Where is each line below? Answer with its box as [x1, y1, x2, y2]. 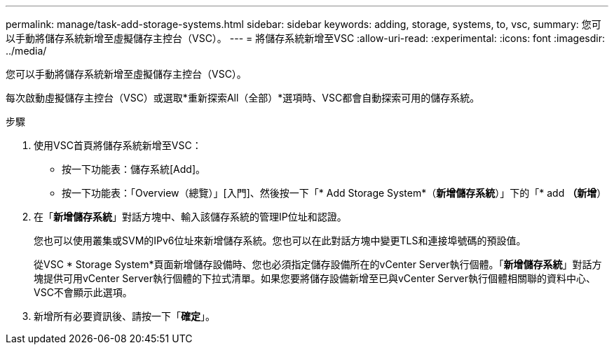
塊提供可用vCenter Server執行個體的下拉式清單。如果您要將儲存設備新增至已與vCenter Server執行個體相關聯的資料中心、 [34, 272, 596, 284]
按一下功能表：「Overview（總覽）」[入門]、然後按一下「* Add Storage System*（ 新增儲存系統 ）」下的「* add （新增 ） [62, 187, 607, 199]
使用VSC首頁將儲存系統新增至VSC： [34, 139, 202, 151]
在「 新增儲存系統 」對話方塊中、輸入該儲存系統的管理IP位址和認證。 [34, 211, 347, 223]
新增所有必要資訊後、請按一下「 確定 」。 [34, 310, 215, 322]
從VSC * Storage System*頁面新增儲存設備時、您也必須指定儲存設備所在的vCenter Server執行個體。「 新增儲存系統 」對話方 [34, 258, 602, 270]
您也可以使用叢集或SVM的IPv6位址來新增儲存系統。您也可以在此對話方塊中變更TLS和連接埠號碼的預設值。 [34, 234, 526, 246]
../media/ [6, 45, 47, 57]
